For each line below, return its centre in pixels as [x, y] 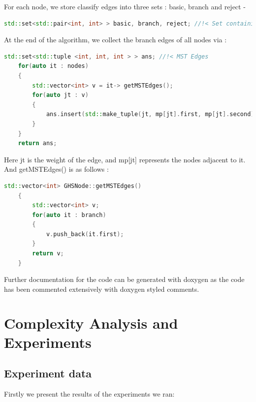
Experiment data [48, 373]
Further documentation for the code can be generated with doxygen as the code [124, 279]
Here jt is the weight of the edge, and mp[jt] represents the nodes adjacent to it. [125, 159]
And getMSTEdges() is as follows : [56, 169]
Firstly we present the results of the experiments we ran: [89, 394]
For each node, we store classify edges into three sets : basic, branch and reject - [125, 6]
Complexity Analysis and [91, 323]
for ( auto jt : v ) [60, 95]
